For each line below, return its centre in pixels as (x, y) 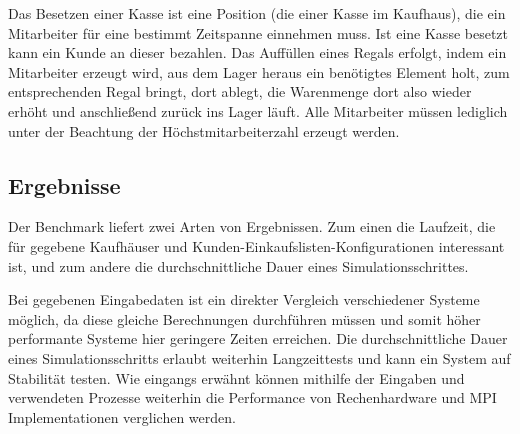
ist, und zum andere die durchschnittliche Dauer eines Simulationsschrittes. (238, 265)
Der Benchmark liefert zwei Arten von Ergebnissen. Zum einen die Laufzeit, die (252, 226)
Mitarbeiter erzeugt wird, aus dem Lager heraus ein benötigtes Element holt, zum (259, 71)
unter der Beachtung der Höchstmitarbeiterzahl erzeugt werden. (204, 130)
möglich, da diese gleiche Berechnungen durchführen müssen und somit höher (244, 318)
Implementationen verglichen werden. (122, 416)
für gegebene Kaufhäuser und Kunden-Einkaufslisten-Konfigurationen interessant (256, 245)
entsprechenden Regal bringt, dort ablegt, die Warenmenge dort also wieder (240, 91)
